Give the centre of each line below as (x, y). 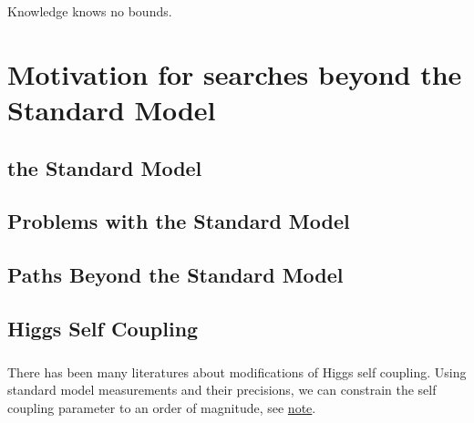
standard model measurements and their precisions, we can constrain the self (222, 390)
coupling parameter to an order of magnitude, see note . (162, 407)
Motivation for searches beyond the (235, 73)
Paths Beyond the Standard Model (175, 275)
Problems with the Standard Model (179, 221)
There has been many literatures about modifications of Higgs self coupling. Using (237, 371)
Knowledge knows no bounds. (90, 11)
